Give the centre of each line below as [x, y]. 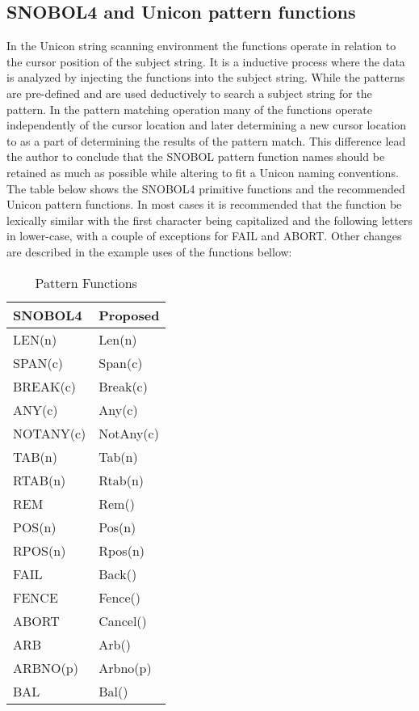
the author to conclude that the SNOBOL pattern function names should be [196, 157]
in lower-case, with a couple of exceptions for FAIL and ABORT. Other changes [204, 236]
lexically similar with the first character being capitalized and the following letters [209, 220]
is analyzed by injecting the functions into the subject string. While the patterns [206, 77]
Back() [118, 573]
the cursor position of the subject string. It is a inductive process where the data [206, 61]
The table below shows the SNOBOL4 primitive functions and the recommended [206, 188]
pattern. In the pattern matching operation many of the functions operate [189, 109]
